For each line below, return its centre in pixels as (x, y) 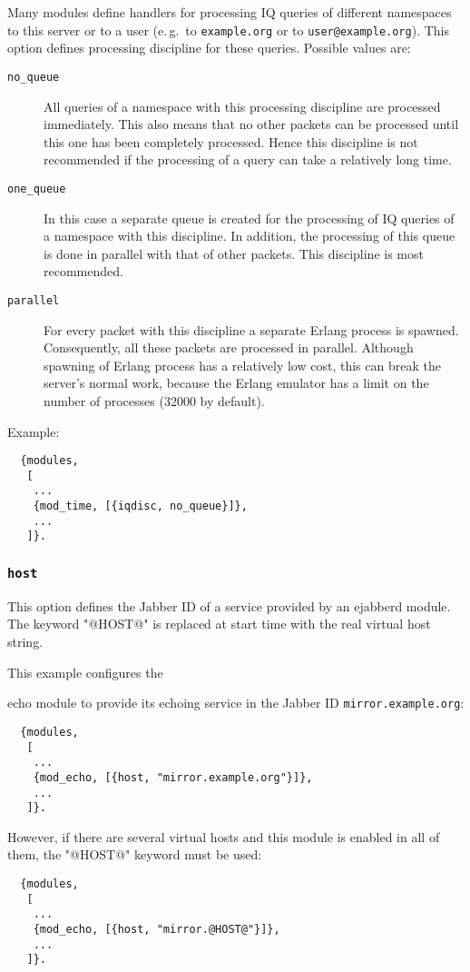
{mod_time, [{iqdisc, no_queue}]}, (140, 506)
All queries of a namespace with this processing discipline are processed (242, 106)
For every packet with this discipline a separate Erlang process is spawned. (251, 329)
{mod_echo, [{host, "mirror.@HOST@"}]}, (157, 929)
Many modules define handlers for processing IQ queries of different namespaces (230, 12)
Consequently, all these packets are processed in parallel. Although (229, 347)
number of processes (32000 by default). (154, 400)
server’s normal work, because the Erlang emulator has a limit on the (236, 383)
